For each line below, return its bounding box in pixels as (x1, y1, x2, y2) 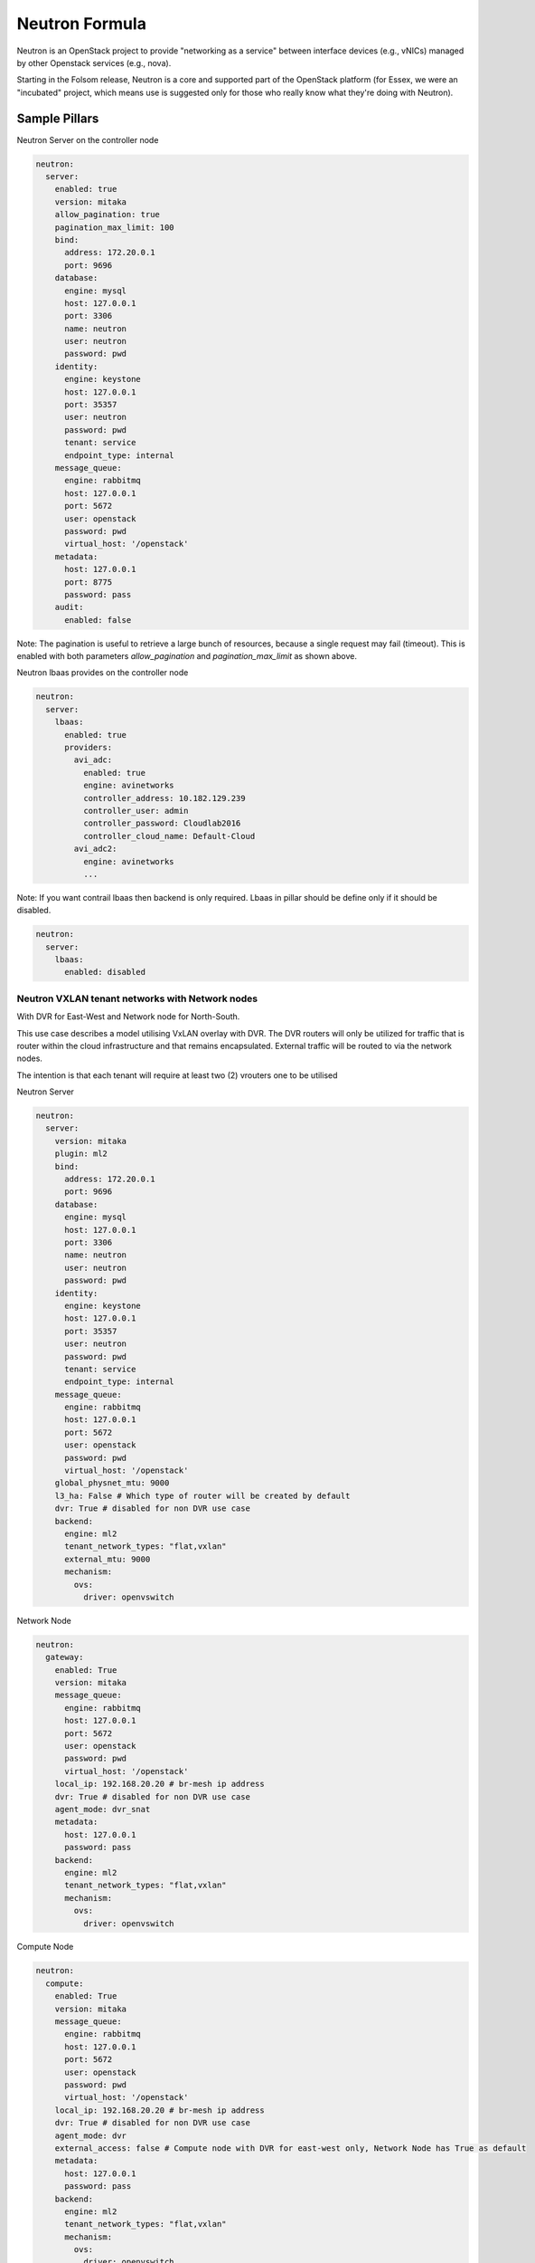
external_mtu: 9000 (64, 1553, 151, 1564)
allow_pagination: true (54, 209, 160, 220)
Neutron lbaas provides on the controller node (16, 667, 189, 678)
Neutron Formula (16, 14, 146, 33)
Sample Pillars (16, 110, 99, 126)
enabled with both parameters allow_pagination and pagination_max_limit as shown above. (16, 651, 357, 662)
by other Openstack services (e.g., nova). (16, 57, 172, 68)
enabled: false (64, 615, 132, 625)
